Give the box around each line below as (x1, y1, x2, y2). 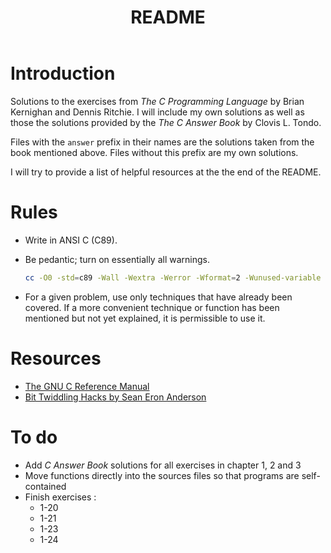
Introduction (10, 62, 116, 85)
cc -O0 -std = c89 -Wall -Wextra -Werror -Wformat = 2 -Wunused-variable (24, 272, 322, 283)
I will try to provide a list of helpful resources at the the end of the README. (10, 166, 322, 178)
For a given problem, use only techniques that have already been (24, 291, 293, 303)
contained (24, 480, 67, 492)
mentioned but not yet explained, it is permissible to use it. (24, 312, 266, 324)
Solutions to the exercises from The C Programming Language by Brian (10, 95, 305, 107)
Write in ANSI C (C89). (24, 234, 118, 246)
